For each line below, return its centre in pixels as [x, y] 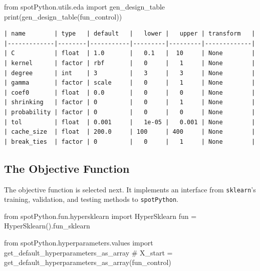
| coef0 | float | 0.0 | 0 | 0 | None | [130, 92]
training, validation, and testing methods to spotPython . [91, 199]
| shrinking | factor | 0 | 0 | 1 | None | [130, 102]
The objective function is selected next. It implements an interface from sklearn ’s [130, 189]
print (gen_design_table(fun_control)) [63, 16]
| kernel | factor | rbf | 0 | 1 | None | [130, 63]
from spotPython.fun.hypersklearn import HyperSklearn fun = [100, 216]
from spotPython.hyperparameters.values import [79, 243]
